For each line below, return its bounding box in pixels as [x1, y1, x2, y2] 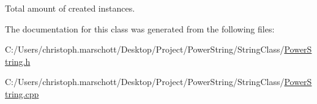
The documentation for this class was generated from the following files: [5, 22, 275, 35]
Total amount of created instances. [5, 2, 135, 14]
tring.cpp [5, 87, 39, 100]
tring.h [5, 54, 31, 67]
